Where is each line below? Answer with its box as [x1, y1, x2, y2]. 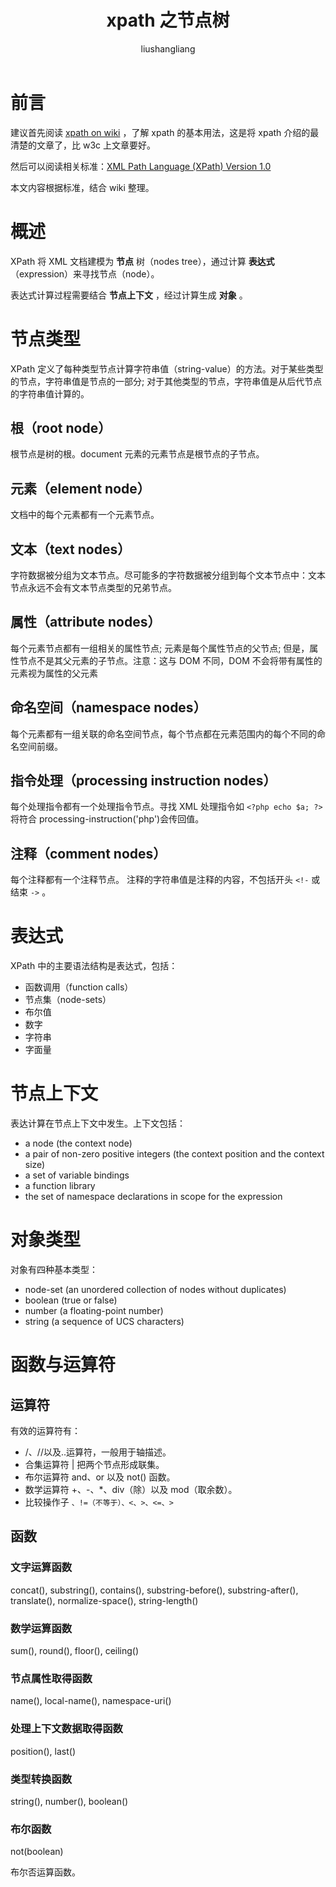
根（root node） [10, 419, 112, 436]
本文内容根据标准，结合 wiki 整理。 [10, 181, 155, 193]
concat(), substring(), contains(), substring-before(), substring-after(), [10, 1584, 299, 1596]
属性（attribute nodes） [10, 614, 162, 631]
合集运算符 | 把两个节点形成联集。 [24, 1459, 165, 1471]
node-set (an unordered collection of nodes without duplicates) [24, 1284, 287, 1296]
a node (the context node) [24, 1137, 133, 1150]
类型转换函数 [10, 1772, 73, 1786]
